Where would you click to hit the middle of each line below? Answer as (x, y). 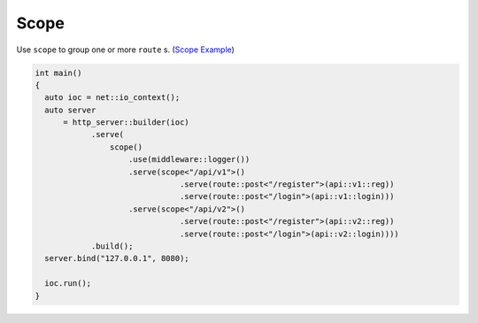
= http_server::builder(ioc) (126, 123)
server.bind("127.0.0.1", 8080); (117, 258)
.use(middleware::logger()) (189, 160)
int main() (58, 73)
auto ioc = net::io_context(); (112, 98)
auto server (70, 110)
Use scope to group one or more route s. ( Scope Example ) (125, 50)
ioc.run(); (68, 284)
